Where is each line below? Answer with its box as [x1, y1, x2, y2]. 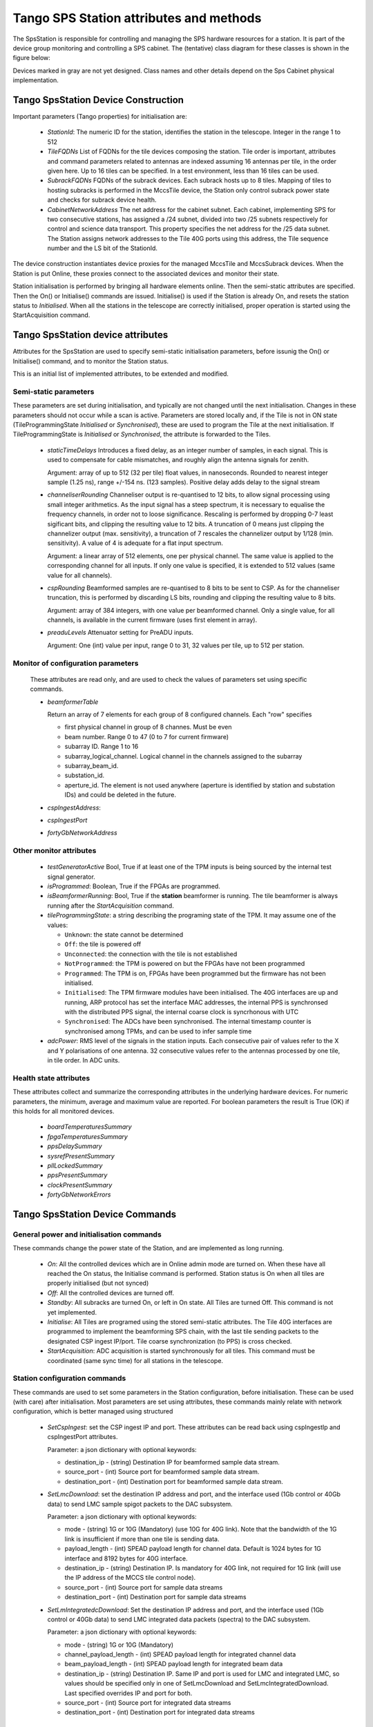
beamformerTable [47, 698, 99, 706]
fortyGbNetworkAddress [47, 829, 117, 837]
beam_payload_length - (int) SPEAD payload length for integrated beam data [64, 1660, 283, 1668]
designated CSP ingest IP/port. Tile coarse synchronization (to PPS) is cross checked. [47, 1337, 292, 1345]
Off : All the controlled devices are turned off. [47, 1288, 174, 1297]
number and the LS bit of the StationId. [47, 244, 158, 252]
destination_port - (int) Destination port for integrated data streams [64, 1708, 255, 1717]
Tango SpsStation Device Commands [12, 1208, 177, 1220]
